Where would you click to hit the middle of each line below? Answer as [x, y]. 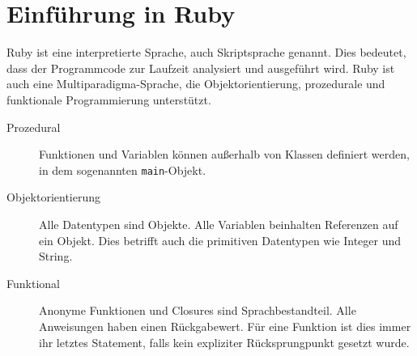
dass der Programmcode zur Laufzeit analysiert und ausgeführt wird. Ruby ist [201, 68]
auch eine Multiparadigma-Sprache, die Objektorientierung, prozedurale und [196, 84]
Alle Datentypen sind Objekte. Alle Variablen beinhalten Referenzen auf [219, 224]
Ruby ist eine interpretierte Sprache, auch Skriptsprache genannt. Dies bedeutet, [206, 52]
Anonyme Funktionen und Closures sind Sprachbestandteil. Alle [198, 310]
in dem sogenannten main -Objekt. [123, 170]
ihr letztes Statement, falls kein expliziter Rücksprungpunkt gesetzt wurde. [224, 342]
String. [56, 256]
